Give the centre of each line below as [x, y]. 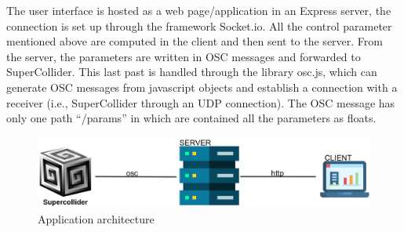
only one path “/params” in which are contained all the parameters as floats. [191, 118]
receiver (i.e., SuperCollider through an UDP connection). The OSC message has [201, 102]
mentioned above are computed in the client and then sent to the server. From [195, 41]
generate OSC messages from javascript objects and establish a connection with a [202, 87]
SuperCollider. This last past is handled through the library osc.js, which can [192, 72]
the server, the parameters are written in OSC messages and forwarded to [184, 56]
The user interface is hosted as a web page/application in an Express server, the [199, 10]
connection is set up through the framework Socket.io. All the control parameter [199, 25]
